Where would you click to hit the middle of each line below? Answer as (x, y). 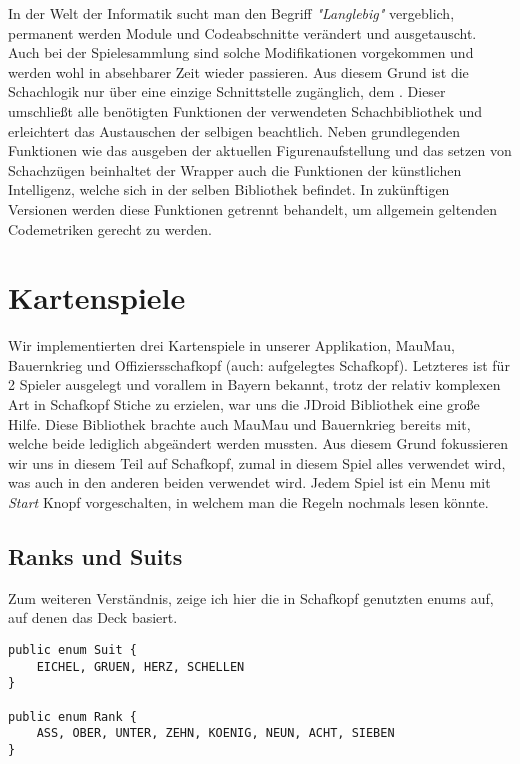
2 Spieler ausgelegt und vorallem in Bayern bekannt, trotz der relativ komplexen (254, 384)
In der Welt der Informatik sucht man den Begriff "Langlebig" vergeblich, (231, 13)
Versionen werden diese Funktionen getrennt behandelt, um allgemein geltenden (252, 208)
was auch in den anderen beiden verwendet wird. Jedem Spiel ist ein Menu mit (249, 482)
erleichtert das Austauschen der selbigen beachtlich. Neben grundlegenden (234, 130)
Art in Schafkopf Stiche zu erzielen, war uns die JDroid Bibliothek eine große (244, 404)
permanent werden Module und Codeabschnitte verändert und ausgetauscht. (242, 32)
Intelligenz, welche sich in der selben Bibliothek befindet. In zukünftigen (229, 189)
